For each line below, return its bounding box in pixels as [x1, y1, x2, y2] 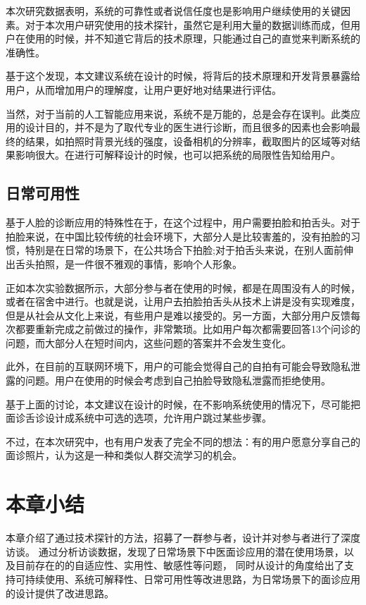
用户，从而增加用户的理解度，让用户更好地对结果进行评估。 [6, 82, 282, 97]
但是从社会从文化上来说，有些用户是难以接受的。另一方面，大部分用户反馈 [6, 307, 351, 322]
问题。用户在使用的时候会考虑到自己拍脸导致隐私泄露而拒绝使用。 [25, 373, 331, 388]
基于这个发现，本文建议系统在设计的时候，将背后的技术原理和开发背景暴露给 [6, 68, 360, 83]
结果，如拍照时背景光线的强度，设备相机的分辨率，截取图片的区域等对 [25, 133, 351, 148]
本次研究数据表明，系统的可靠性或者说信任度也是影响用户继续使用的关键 [6, 4, 341, 18]
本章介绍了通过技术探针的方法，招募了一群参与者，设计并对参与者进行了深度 [6, 530, 360, 545]
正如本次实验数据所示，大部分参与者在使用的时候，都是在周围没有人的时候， [6, 280, 360, 295]
